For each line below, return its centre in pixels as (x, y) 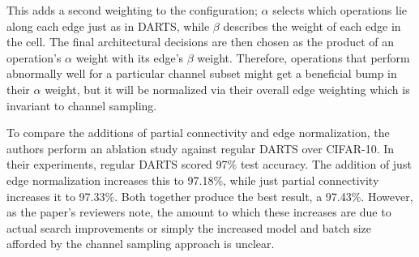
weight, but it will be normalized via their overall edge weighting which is (227, 89)
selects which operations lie (340, 10)
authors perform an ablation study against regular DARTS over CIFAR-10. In (201, 148)
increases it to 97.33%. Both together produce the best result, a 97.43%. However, (210, 196)
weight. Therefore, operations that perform (304, 57)
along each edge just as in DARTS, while (108, 26)
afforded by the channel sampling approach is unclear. (141, 244)
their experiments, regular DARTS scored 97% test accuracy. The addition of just (209, 164)
